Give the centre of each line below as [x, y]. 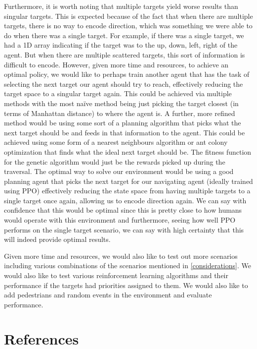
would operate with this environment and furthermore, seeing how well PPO [120, 220]
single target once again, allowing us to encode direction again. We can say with [125, 200]
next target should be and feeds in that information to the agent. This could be [125, 132]
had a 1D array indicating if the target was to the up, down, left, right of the [121, 45]
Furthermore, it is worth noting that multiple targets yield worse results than [121, 6]
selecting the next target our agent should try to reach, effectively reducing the [124, 84]
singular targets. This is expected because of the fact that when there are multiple [128, 16]
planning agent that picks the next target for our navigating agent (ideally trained [128, 181]
